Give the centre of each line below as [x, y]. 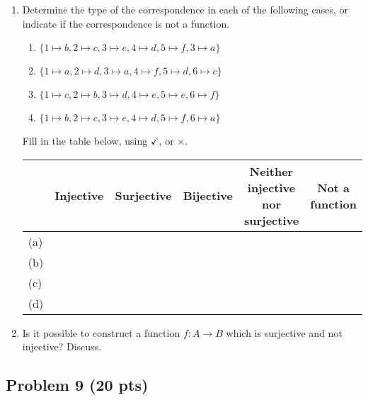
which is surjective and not [284, 332]
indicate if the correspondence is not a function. [126, 23]
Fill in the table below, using [85, 141]
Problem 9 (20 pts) [77, 385]
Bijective [208, 196]
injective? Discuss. [62, 346]
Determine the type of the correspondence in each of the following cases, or [185, 9]
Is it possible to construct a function [101, 332]
